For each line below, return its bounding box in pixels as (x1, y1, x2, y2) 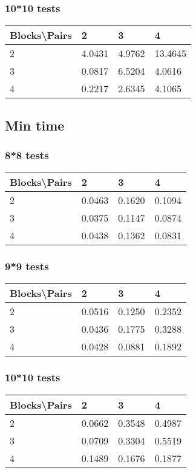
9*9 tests (5, 259, 49, 274)
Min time (5, 115, 65, 134)
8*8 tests (5, 147, 49, 162)
